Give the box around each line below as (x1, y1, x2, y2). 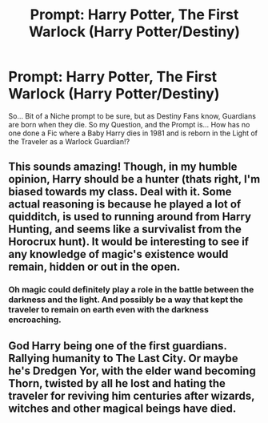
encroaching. (8, 314, 62, 325)
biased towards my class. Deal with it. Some (8, 185, 232, 199)
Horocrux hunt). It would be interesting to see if (8, 235, 250, 249)
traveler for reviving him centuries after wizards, (8, 389, 255, 402)
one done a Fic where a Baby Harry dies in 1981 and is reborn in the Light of (8, 128, 258, 138)
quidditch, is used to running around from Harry (8, 210, 252, 224)
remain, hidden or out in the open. (8, 260, 181, 274)
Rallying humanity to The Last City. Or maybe (8, 351, 238, 365)
